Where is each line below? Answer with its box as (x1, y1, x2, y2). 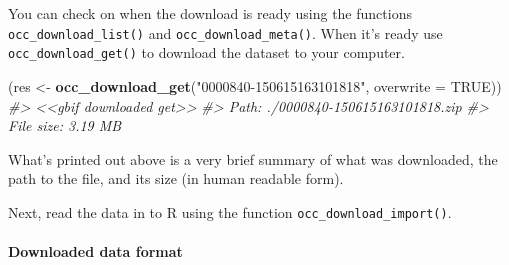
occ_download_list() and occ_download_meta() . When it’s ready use (8, 22, 443, 43)
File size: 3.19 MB (8, 115, 122, 136)
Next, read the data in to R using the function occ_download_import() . (8, 201, 452, 222)
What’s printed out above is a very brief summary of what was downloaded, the (8, 148, 498, 169)
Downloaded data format (8, 241, 183, 262)
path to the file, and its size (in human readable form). (8, 168, 344, 189)
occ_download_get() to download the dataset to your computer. (8, 42, 405, 63)
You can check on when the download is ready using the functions (8, 3, 412, 23)
